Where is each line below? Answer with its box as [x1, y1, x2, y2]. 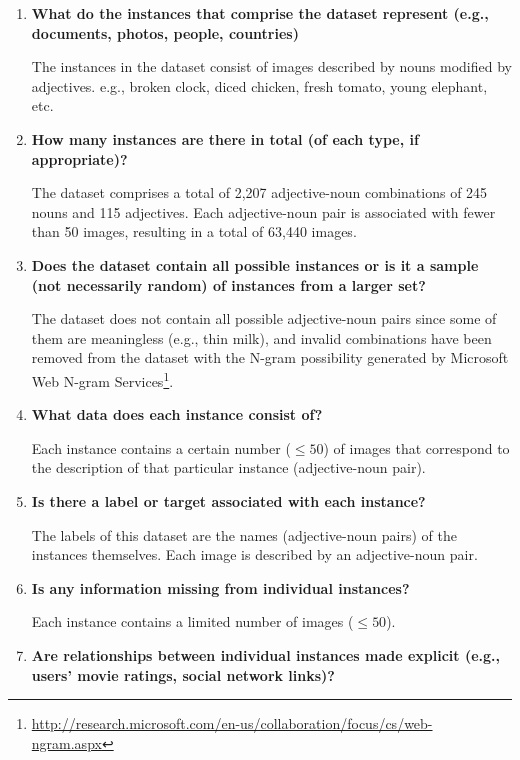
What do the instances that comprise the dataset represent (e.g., [31, 3, 489, 23]
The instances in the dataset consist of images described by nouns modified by [31, 56, 512, 77]
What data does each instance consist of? [31, 404, 323, 425]
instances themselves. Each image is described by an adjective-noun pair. [31, 544, 478, 565]
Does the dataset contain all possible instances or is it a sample [31, 254, 479, 275]
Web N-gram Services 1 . [31, 367, 174, 391]
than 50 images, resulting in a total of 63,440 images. [31, 221, 357, 242]
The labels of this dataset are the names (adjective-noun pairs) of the [31, 524, 457, 545]
